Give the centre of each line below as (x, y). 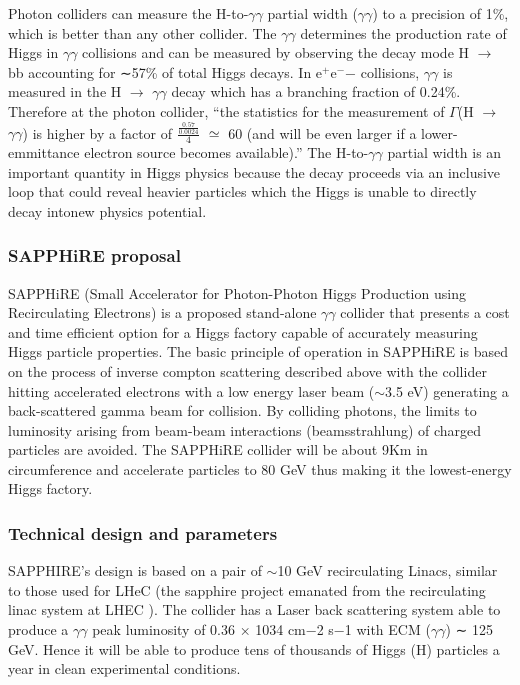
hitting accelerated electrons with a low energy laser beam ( (191, 390)
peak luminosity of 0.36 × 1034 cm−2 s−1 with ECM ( (261, 629)
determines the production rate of (403, 32)
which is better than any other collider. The (142, 32)
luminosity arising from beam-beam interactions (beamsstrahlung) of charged (245, 429)
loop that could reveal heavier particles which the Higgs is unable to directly (242, 191)
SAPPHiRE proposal (94, 255)
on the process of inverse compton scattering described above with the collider (247, 370)
